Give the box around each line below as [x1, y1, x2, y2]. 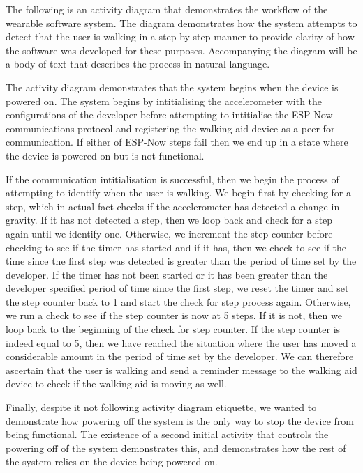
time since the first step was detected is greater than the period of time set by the [6, 254, 357, 268]
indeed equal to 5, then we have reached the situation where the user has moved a [6, 335, 357, 350]
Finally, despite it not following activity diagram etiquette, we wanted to [6, 400, 317, 414]
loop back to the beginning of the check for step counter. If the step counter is [6, 322, 341, 336]
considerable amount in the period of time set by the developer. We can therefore [6, 349, 354, 364]
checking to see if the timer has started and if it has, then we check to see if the [6, 240, 347, 254]
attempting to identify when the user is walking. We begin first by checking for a [6, 185, 352, 200]
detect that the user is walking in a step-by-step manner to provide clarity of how [6, 29, 355, 44]
